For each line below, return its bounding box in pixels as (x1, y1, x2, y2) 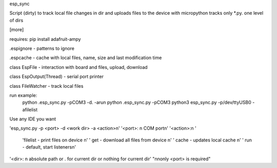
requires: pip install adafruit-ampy (9, 36, 82, 42)
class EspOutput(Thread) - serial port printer (9, 74, 104, 80)
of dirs (9, 17, 24, 23)
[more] (9, 27, 24, 33)
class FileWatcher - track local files (9, 83, 84, 89)
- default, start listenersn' (22, 144, 76, 150)
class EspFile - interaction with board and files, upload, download (9, 64, 148, 70)
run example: (9, 92, 37, 98)
